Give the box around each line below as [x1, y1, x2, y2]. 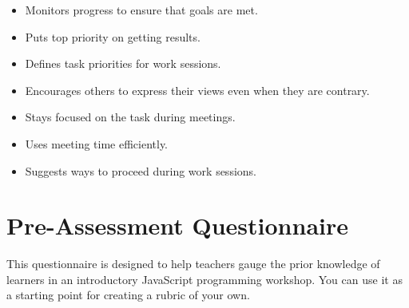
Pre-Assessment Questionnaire [6, 209, 349, 242]
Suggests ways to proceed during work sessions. [25, 162, 256, 179]
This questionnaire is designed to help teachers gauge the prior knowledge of [6, 255, 380, 272]
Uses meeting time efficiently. [25, 135, 169, 152]
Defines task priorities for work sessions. [25, 55, 221, 72]
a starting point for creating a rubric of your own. [6, 286, 250, 303]
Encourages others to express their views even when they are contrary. [25, 81, 370, 98]
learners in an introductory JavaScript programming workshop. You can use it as [6, 270, 403, 287]
